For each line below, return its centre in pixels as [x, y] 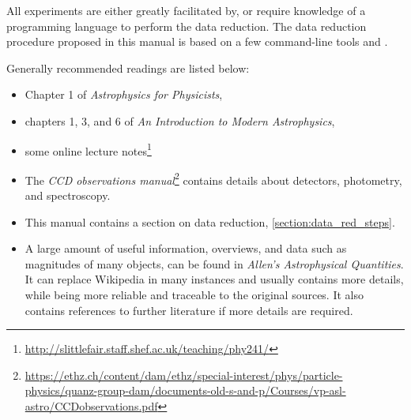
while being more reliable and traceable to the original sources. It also [194, 295]
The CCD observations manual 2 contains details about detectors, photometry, [213, 178]
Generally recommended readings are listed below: [128, 67]
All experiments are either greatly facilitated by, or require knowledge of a [186, 10]
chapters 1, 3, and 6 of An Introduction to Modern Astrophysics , [180, 120]
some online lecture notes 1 [88, 149]
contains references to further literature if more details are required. [189, 310]
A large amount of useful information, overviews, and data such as [186, 248]
